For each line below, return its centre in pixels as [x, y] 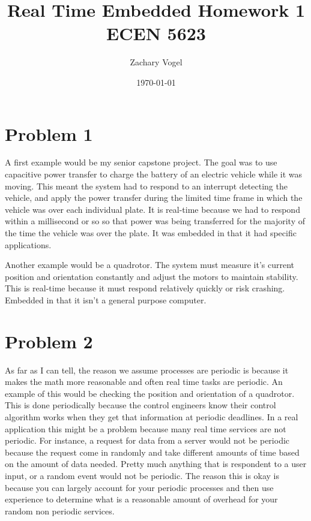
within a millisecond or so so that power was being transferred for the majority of [155, 221]
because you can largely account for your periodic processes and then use [139, 487]
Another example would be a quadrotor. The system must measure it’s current [150, 265]
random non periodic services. [60, 511]
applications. [28, 244]
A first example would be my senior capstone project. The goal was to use [141, 162]
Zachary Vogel [156, 62]
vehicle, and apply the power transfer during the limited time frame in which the [154, 198]
